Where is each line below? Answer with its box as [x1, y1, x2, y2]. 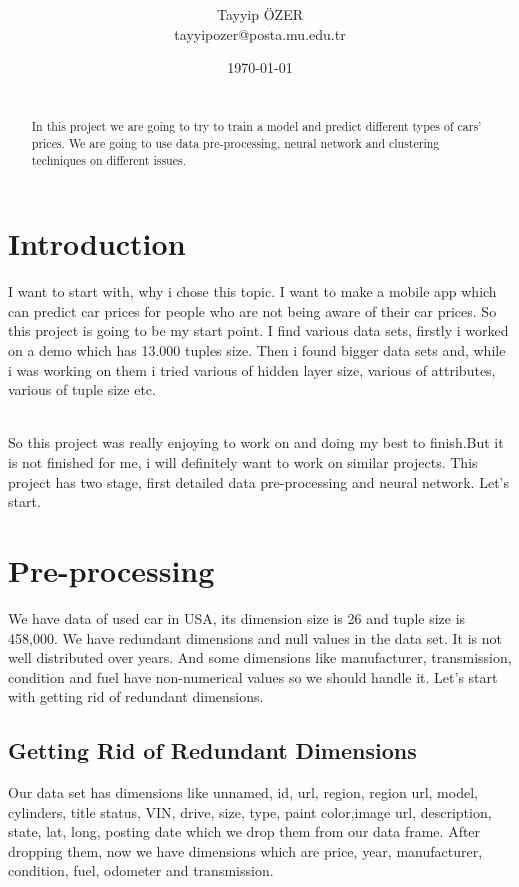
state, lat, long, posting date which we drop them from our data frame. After [8, 821, 481, 842]
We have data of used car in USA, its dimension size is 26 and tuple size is [8, 607, 466, 628]
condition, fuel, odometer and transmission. [8, 860, 274, 881]
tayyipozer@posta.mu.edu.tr [174, 23, 346, 44]
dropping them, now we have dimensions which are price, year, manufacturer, [8, 840, 483, 861]
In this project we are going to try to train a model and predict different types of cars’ [31, 118, 482, 135]
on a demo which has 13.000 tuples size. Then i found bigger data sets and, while [8, 340, 506, 361]
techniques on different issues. [31, 151, 186, 168]
